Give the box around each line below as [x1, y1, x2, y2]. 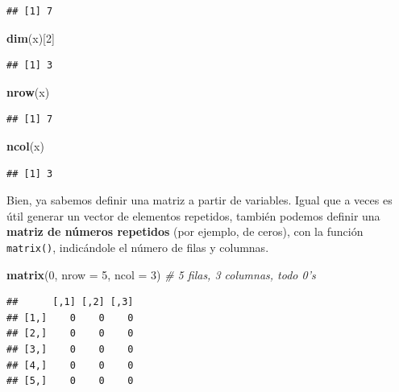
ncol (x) [6, 137, 44, 154]
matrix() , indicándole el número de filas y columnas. [6, 238, 269, 255]
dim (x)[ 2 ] [6, 29, 55, 46]
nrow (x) [6, 83, 50, 100]
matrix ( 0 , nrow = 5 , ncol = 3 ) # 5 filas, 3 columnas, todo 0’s [6, 266, 316, 283]
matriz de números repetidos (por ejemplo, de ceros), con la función [6, 223, 364, 240]
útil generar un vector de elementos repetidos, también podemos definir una [6, 207, 380, 224]
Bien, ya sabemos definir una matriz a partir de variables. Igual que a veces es [6, 192, 393, 208]
